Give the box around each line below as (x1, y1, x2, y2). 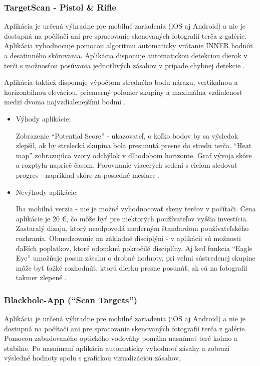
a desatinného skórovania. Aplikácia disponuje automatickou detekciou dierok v (4, 50, 247, 60)
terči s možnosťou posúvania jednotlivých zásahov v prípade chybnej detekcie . (4, 60, 245, 70)
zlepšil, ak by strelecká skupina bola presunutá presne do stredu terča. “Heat (16, 140, 252, 151)
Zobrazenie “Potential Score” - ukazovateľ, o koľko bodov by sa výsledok (16, 130, 238, 141)
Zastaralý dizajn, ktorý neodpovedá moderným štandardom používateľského (16, 223, 249, 233)
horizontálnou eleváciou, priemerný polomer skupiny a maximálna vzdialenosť (4, 86, 242, 97)
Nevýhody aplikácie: (16, 186, 78, 197)
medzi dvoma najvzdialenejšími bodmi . (4, 96, 126, 107)
